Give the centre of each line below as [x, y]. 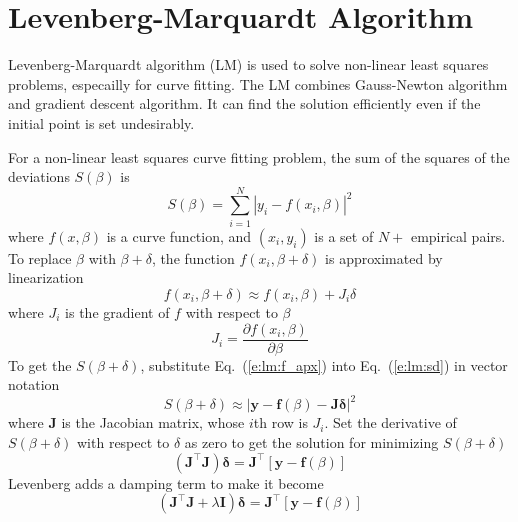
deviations [39, 176]
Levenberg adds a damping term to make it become [166, 482]
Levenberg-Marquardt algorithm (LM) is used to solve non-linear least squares [248, 64]
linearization [46, 277]
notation [34, 384]
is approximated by [384, 257]
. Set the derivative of [390, 422]
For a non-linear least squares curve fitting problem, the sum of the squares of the [259, 156]
